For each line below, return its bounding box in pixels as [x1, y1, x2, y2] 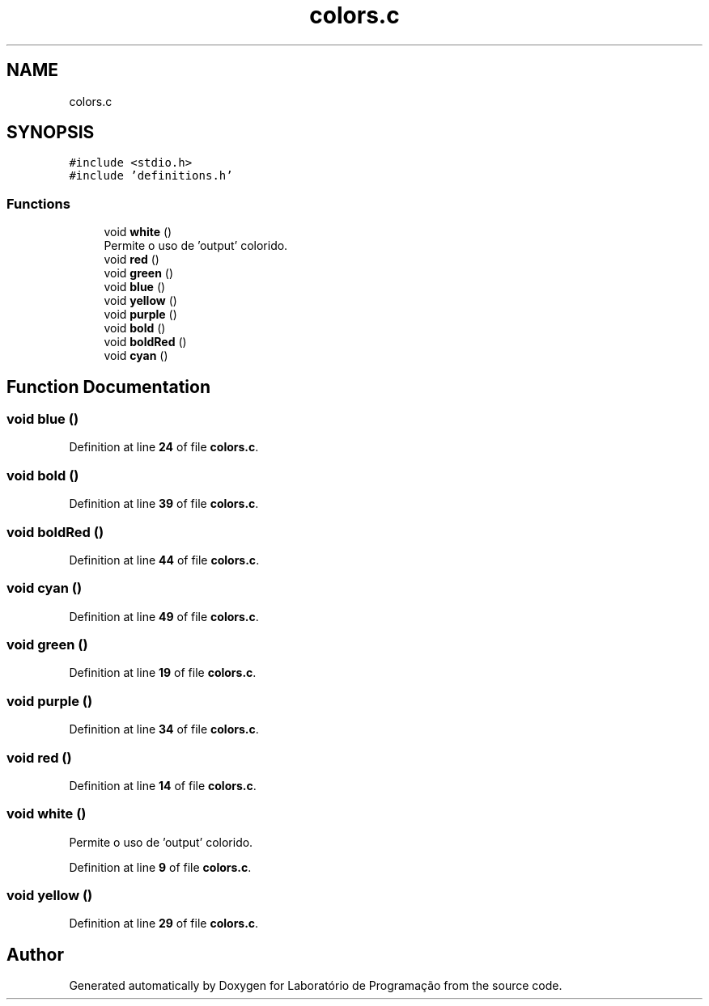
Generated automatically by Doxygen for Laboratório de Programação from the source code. [69, 979, 563, 993]
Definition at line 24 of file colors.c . [69, 440, 259, 454]
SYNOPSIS [6, 122, 95, 143]
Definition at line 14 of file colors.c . [69, 778, 257, 793]
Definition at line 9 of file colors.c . [69, 860, 252, 874]
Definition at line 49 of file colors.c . [69, 609, 259, 623]
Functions [6, 195, 70, 212]
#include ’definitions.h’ [69, 169, 233, 183]
